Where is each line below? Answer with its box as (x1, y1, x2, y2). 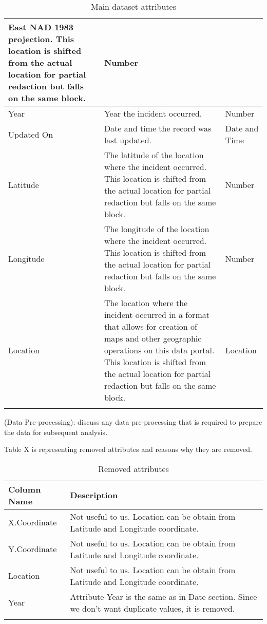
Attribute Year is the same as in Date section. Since (70, 590, 257, 602)
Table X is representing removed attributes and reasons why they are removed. (4, 444, 252, 455)
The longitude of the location (104, 223, 209, 235)
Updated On (8, 128, 53, 140)
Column (8, 483, 41, 495)
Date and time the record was (104, 122, 212, 134)
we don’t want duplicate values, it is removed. (70, 602, 235, 614)
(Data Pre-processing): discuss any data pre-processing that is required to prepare (4, 417, 262, 427)
